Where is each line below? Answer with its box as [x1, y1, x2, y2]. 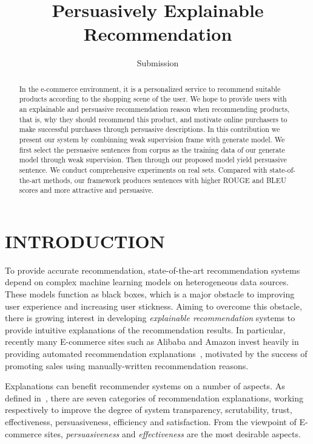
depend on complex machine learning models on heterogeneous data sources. [5, 276, 289, 288]
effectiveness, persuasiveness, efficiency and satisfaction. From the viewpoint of [5, 415, 297, 428]
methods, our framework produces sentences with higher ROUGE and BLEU [43, 175, 286, 185]
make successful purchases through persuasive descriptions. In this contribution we [19, 124, 280, 134]
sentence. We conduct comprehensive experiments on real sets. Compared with [19, 164, 268, 175]
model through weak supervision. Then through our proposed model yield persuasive [19, 154, 287, 165]
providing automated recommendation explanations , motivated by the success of [5, 347, 308, 360]
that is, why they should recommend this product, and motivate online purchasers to [19, 114, 288, 124]
